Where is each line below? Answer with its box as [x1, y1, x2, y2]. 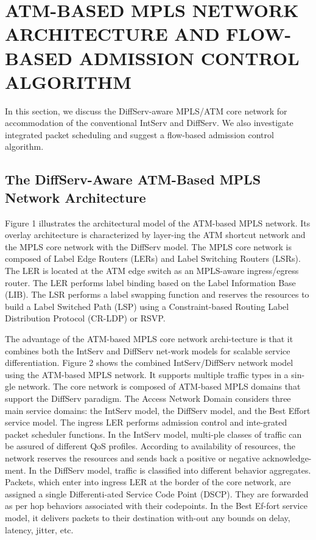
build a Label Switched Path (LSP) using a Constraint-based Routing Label [5, 300, 289, 312]
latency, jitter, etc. [5, 523, 74, 536]
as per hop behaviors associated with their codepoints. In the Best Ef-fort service [5, 499, 307, 512]
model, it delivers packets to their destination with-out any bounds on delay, [5, 511, 290, 524]
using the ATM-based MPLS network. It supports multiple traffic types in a [5, 368, 289, 380]
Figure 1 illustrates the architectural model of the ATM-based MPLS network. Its [5, 216, 311, 229]
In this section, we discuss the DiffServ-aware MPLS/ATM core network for [5, 104, 287, 117]
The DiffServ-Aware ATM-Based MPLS [5, 170, 261, 189]
